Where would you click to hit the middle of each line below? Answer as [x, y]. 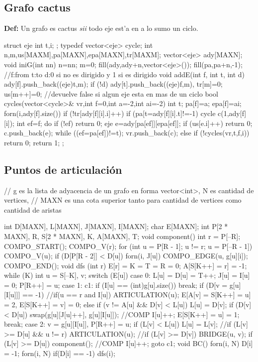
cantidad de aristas [33, 209]
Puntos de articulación [63, 169]
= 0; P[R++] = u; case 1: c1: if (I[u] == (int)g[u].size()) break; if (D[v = [116, 285]
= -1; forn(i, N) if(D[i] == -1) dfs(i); [60, 353]
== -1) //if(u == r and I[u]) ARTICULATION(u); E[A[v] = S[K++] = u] [136, 295]
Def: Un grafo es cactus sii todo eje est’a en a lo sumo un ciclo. [101, 28]
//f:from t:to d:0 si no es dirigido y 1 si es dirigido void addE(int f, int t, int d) [125, 74]
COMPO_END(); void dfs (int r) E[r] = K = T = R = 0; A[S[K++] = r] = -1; [126, 265]
